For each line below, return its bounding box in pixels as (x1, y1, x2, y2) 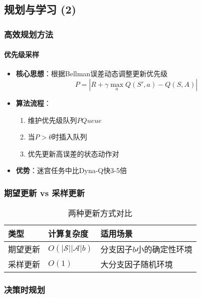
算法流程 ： (16, 98, 51, 108)
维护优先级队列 (28, 114, 77, 125)
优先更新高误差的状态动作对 (28, 148, 119, 159)
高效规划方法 (4, 28, 54, 40)
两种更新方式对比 (68, 207, 132, 219)
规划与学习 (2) (4, 2, 76, 17)
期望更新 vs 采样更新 (4, 186, 85, 199)
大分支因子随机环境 (100, 258, 173, 270)
